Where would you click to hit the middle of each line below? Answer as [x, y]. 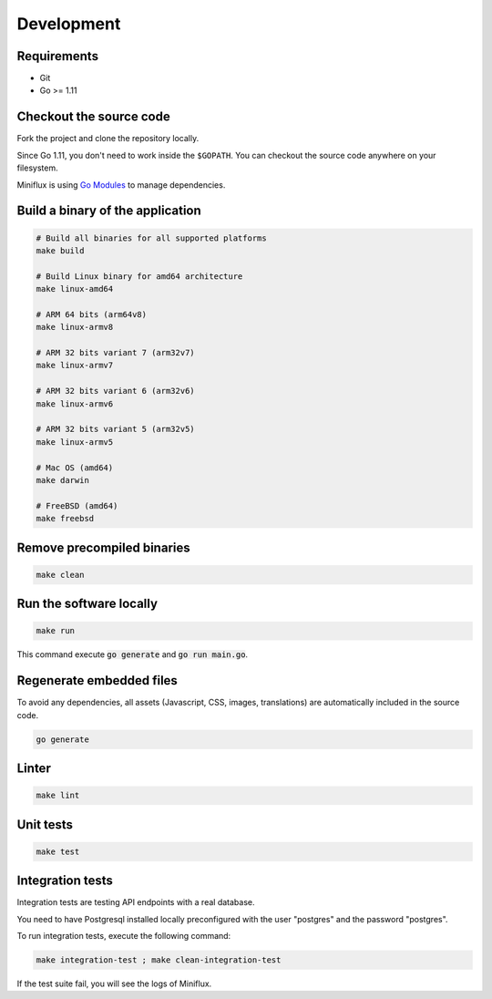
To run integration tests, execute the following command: [124, 936]
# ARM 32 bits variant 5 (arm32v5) [115, 429]
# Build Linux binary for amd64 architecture [139, 276]
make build [60, 250]
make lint [58, 796]
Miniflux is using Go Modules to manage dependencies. [121, 185]
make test [58, 851]
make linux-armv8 [75, 327]
